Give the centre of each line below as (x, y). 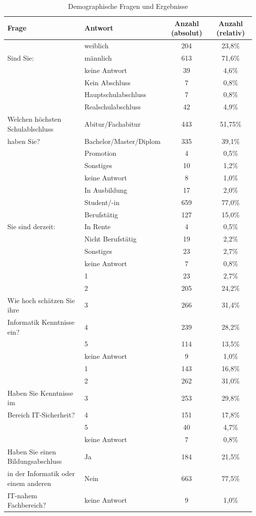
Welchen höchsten (34, 119)
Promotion (100, 153)
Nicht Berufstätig (111, 239)
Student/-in (102, 202)
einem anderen (29, 483)
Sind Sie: (21, 57)
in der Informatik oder (41, 473)
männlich (98, 57)
